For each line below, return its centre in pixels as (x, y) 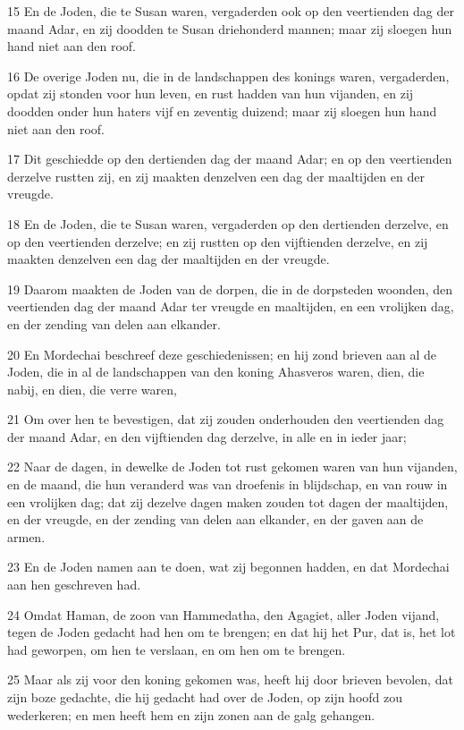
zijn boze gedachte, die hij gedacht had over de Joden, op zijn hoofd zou (205, 697)
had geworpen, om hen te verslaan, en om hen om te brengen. (177, 649)
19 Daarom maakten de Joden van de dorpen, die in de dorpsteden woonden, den (230, 289)
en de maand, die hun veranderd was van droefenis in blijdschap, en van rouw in (228, 484)
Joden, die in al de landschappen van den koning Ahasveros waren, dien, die (216, 372)
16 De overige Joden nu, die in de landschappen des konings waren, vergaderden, (228, 76)
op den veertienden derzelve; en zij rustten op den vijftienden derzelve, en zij (218, 241)
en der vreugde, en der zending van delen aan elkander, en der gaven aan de (215, 519)
